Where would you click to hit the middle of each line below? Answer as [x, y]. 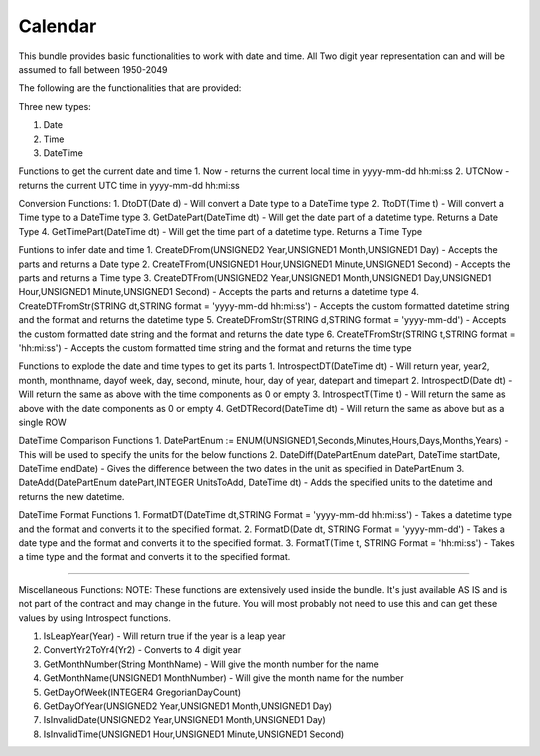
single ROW [42, 422]
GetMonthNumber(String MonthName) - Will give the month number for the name [211, 664]
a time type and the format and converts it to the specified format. [154, 557]
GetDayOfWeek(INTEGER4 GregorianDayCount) [142, 692]
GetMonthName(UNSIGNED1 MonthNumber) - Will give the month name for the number [223, 678]
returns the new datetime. [71, 496]
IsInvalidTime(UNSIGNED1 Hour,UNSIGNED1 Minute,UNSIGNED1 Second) [194, 734]
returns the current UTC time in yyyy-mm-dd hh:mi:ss [129, 185]
